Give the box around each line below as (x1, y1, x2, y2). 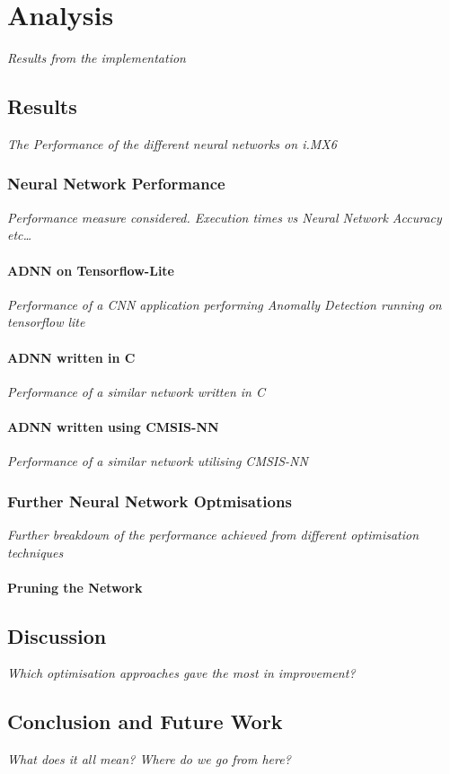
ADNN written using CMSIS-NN (7, 417, 219, 435)
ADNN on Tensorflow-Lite (7, 260, 174, 279)
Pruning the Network (7, 577, 143, 596)
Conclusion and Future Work (7, 708, 283, 735)
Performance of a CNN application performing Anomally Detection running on (7, 295, 442, 313)
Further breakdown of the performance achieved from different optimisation (7, 524, 419, 543)
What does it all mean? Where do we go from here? (7, 750, 291, 769)
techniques (7, 542, 64, 561)
